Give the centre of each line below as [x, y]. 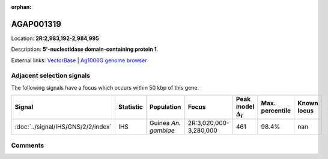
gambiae [162, 130]
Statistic [131, 107]
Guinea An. [165, 123]
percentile [276, 111]
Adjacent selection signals [50, 76]
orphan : [21, 7]
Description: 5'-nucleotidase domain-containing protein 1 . [85, 49]
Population [165, 107]
